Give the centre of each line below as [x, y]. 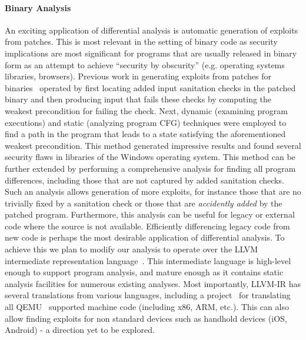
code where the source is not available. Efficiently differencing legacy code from [147, 226]
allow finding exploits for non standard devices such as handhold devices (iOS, [146, 318]
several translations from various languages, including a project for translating [148, 295]
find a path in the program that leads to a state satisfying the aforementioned [145, 134]
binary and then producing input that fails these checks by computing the [138, 99]
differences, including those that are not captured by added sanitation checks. [144, 180]
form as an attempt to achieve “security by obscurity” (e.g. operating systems [145, 64]
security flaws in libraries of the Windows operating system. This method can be [150, 157]
